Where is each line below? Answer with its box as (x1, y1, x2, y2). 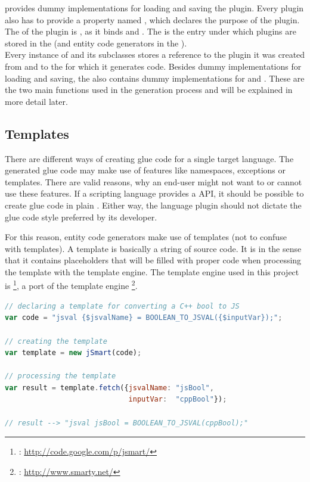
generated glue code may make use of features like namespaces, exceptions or (5, 164, 286, 176)
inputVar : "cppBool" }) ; (128, 395, 227, 404)
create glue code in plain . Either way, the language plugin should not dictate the (5, 198, 302, 211)
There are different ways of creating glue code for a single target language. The (5, 152, 294, 164)
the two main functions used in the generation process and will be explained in (5, 83, 293, 96)
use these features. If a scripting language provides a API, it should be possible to (5, 187, 304, 200)
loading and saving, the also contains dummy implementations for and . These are (5, 71, 305, 84)
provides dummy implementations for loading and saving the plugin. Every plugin (5, 2, 304, 14)
